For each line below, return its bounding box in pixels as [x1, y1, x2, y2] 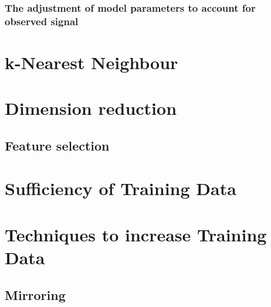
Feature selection [5, 136, 110, 154]
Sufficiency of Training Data [5, 176, 236, 200]
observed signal [5, 13, 79, 28]
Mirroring [5, 285, 66, 303]
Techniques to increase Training [5, 222, 267, 246]
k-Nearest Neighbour [5, 50, 178, 74]
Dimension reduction [5, 96, 177, 120]
